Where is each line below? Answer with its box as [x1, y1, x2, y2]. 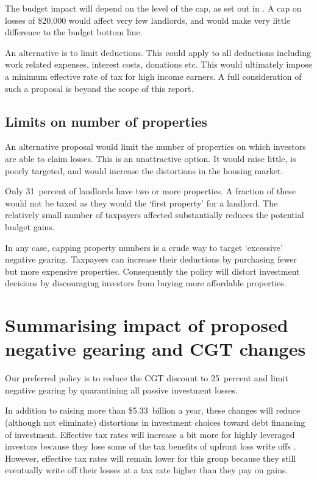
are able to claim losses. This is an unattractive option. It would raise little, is [5, 152, 296, 164]
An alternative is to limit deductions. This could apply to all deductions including [5, 46, 312, 58]
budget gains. [5, 220, 55, 233]
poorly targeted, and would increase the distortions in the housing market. [5, 164, 283, 177]
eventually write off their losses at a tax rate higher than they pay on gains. [5, 464, 288, 476]
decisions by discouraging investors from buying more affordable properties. [5, 277, 287, 289]
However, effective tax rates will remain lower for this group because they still [5, 451, 296, 464]
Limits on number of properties [5, 111, 208, 130]
